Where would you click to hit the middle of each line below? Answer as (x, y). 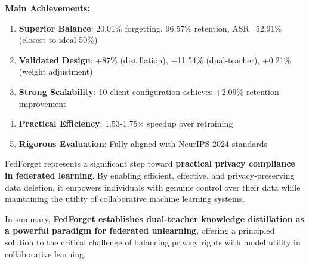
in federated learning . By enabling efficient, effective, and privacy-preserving (150, 175)
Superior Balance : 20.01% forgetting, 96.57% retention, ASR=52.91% (150, 28)
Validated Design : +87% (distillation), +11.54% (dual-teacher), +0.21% (155, 59)
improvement (43, 103)
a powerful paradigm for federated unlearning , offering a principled (140, 230)
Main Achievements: (47, 8)
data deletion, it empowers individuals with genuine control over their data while (153, 187)
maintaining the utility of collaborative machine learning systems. (125, 199)
